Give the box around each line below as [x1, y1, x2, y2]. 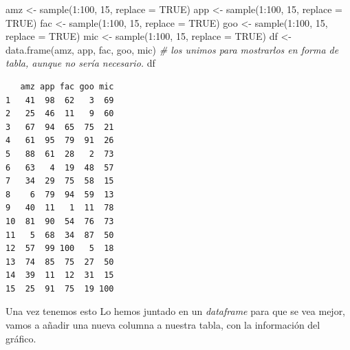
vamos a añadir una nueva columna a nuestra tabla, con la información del [6, 318, 320, 332]
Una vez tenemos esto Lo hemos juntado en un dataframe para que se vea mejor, [6, 304, 346, 318]
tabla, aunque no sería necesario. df [6, 56, 155, 70]
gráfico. [6, 331, 36, 345]
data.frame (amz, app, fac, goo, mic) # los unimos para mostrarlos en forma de [6, 42, 339, 56]
